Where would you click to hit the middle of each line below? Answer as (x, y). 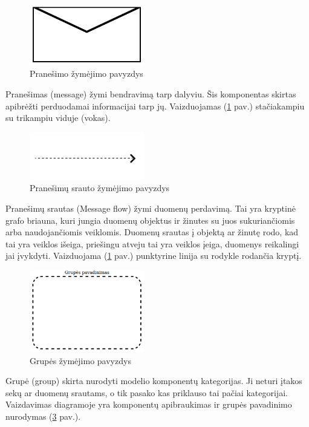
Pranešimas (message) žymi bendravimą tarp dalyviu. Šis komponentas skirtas (151, 93)
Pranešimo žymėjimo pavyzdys (86, 73)
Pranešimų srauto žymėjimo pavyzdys (100, 188)
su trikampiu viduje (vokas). (58, 118)
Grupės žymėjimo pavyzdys (80, 360)
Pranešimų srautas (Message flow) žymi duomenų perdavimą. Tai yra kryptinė (151, 208)
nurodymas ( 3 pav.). (43, 416)
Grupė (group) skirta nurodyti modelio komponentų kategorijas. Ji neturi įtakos (154, 381)
